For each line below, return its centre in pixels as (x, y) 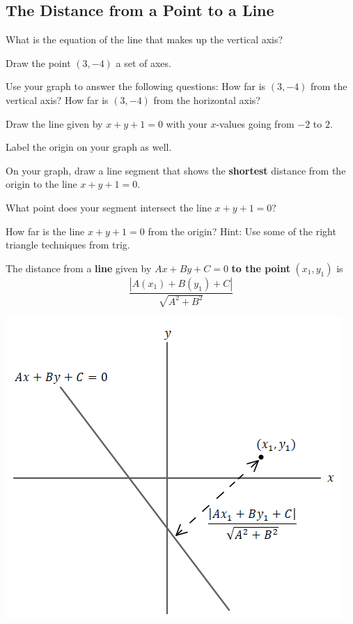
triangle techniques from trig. (68, 245)
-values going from (255, 123)
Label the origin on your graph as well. (89, 147)
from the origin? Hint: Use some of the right (242, 231)
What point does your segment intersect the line (109, 207)
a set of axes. (143, 62)
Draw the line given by (54, 123)
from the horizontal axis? (207, 99)
